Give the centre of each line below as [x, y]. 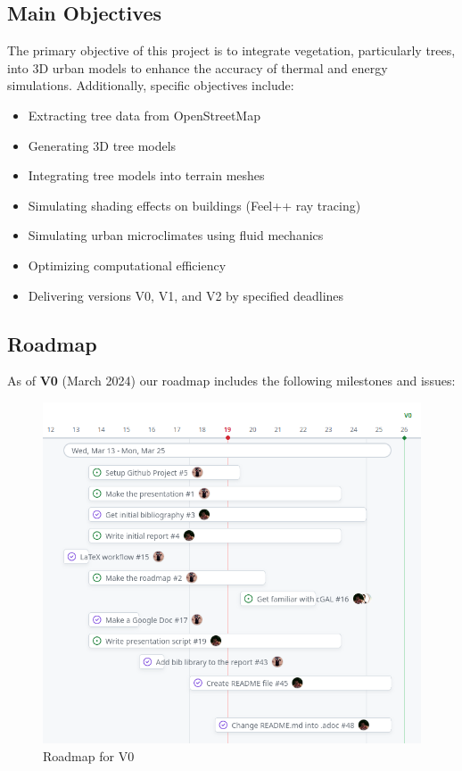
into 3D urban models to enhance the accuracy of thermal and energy [198, 67]
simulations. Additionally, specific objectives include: [151, 85]
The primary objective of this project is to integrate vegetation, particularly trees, [231, 50]
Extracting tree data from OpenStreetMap [144, 115]
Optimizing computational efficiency [127, 265]
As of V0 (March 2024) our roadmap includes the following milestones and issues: [231, 381]
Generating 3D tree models [102, 145]
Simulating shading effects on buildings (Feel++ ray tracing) [194, 205]
